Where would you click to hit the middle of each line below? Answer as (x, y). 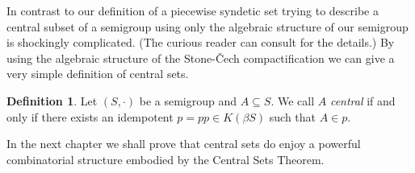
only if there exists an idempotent (90, 116)
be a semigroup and (188, 100)
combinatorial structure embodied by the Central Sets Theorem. (166, 159)
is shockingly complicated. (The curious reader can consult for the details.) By (201, 42)
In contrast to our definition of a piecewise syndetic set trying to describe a (193, 10)
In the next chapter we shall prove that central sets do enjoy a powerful (184, 144)
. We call (293, 100)
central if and (363, 100)
